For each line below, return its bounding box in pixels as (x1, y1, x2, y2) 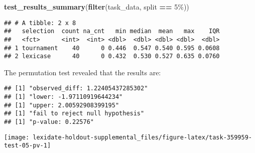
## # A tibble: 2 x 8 (4, 19, 76, 27)
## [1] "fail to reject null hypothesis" (4, 110, 145, 117)
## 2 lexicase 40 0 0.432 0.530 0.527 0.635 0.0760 (4, 53, 220, 60)
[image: (4, 133, 30, 141)
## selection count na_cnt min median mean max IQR (4, 28, 220, 35)
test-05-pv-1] (4, 142, 51, 149)
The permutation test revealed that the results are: (4, 67, 161, 77)
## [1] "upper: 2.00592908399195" (4, 101, 119, 109)
